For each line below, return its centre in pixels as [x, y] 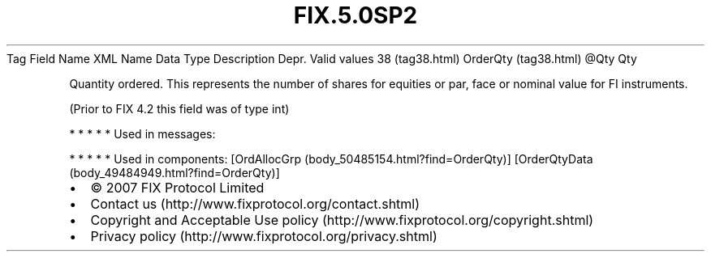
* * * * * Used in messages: [142, 133]
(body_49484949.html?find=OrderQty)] [175, 172]
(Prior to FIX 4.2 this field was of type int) [179, 108]
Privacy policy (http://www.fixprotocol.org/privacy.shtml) [264, 236]
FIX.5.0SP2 [355, 15]
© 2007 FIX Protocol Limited [177, 187]
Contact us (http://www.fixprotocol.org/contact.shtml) [255, 203]
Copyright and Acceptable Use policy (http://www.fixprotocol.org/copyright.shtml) [342, 220]
